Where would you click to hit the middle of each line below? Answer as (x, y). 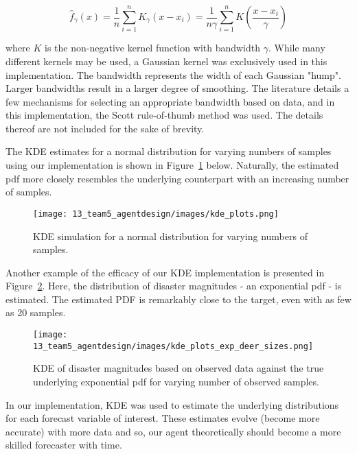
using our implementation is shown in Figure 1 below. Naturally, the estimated (172, 165)
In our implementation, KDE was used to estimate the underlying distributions (172, 404)
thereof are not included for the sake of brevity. (105, 128)
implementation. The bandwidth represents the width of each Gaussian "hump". (173, 74)
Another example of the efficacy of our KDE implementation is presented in (165, 272)
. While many (297, 48)
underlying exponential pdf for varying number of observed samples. (176, 381)
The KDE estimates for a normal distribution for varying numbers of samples (169, 151)
